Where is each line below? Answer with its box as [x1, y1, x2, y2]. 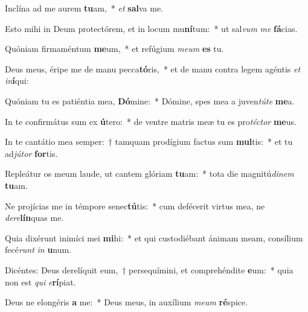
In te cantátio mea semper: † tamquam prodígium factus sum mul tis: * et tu [5, 135, 293, 148]
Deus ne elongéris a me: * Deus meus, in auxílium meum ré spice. [5, 296, 248, 308]
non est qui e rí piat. [5, 275, 76, 288]
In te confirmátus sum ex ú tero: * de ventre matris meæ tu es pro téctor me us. [5, 115, 297, 127]
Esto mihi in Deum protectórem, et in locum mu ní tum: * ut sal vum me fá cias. [5, 22, 298, 34]
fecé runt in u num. [5, 243, 72, 256]
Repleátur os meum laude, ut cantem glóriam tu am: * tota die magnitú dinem [5, 167, 294, 180]
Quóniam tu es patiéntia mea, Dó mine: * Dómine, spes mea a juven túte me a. [5, 94, 295, 107]
